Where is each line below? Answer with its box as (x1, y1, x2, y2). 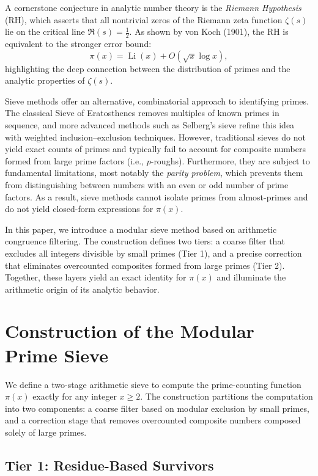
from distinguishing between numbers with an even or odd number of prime (5, 178, 289, 191)
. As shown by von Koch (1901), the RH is (129, 25, 289, 38)
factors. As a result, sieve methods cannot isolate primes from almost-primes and (5, 190, 308, 203)
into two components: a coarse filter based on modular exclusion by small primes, (5, 401, 309, 414)
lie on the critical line (5, 25, 85, 38)
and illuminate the (216, 271, 286, 284)
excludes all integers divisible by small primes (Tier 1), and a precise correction (5, 246, 302, 259)
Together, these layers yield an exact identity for (5, 271, 187, 284)
